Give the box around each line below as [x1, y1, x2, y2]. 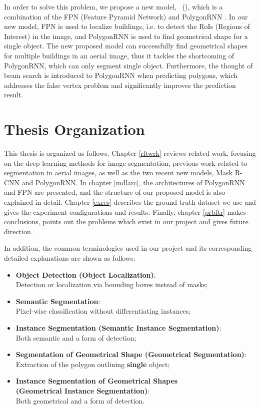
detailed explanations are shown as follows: [4, 253, 135, 263]
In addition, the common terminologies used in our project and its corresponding [4, 243, 252, 253]
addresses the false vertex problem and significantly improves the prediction [4, 79, 236, 90]
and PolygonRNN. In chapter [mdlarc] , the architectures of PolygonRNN [21, 177, 245, 187]
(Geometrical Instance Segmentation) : [15, 385, 150, 396]
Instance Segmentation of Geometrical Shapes [15, 376, 178, 386]
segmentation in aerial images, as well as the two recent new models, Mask [4, 167, 233, 178]
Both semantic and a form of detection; [15, 332, 136, 343]
